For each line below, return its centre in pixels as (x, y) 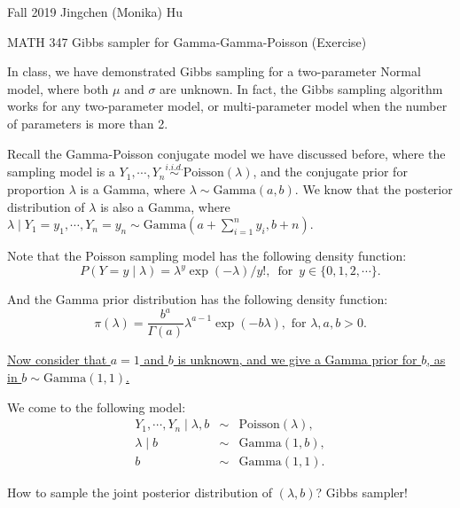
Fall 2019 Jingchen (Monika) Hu (95, 12)
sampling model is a (61, 172)
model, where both (58, 88)
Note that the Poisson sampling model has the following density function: (207, 256)
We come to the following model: (97, 406)
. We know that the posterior (374, 188)
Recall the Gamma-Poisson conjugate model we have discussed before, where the (226, 153)
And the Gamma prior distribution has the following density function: (198, 299)
